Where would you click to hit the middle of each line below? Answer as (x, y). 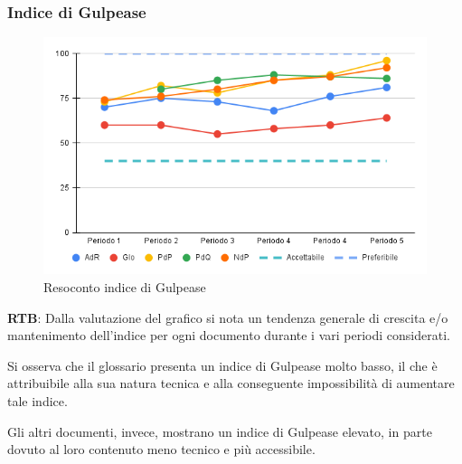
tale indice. (38, 400)
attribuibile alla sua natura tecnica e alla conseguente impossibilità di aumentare (231, 383)
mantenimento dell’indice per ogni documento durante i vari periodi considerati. (229, 335)
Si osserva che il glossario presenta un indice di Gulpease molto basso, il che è (222, 365)
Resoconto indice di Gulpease (125, 286)
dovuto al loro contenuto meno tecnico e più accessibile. (161, 449)
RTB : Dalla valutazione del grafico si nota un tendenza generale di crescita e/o (228, 317)
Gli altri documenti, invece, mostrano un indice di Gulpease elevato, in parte (220, 431)
